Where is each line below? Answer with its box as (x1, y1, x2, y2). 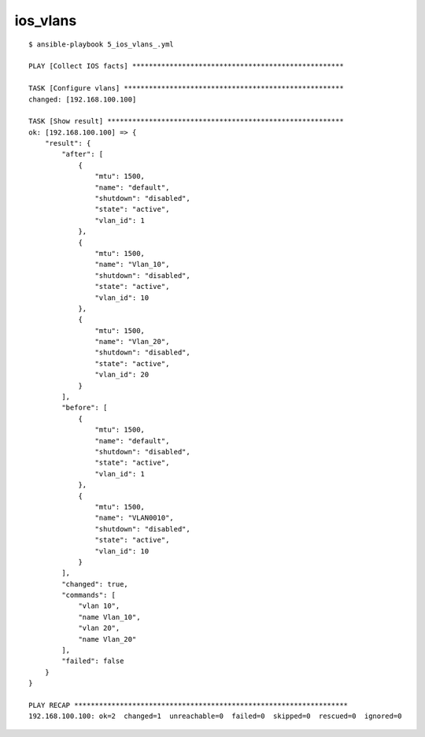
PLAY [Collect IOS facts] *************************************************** (28, 61, 344, 71)
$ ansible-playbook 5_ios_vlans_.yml (28, 39, 175, 49)
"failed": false (61, 657, 124, 665)
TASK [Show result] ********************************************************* (28, 117, 344, 126)
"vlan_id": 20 (94, 370, 150, 380)
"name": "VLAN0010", (94, 513, 175, 523)
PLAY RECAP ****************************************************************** (28, 701, 349, 709)
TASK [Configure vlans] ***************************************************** (28, 83, 344, 93)
